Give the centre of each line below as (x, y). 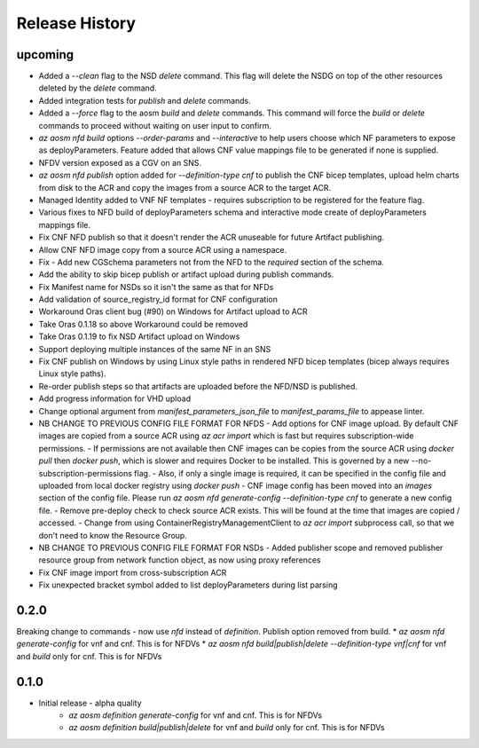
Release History (76, 23)
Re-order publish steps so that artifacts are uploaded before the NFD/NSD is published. (198, 386)
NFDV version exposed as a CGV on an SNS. (120, 162)
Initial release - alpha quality (90, 703)
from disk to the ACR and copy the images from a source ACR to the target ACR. (185, 187)
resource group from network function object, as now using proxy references (180, 560)
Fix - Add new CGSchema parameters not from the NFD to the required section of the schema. (212, 262)
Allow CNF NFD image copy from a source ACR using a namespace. (163, 249)
